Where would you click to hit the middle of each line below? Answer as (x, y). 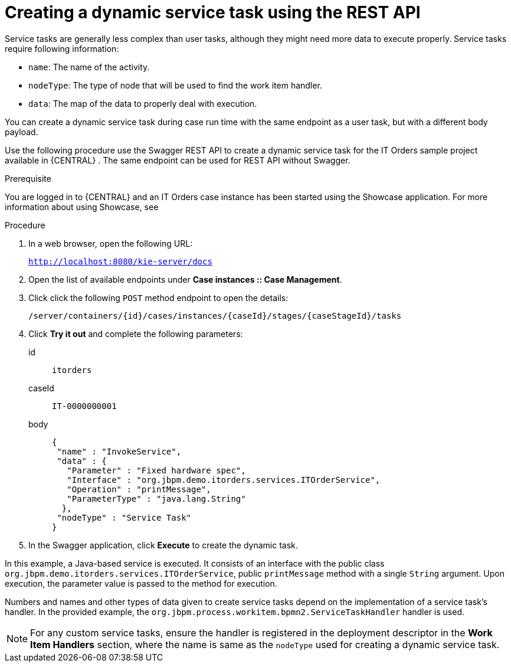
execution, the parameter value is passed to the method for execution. (141, 583)
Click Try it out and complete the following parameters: (136, 333)
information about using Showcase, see (82, 207)
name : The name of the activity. (89, 67)
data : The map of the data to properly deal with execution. (143, 103)
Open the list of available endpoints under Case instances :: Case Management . (185, 279)
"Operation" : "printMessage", (139, 489)
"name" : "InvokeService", (119, 451)
